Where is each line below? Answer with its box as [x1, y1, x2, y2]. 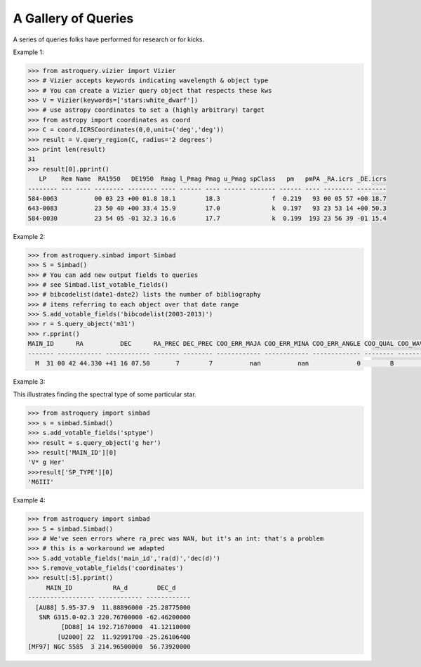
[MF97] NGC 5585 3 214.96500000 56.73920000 [27, 643, 191, 651]
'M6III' [27, 478, 54, 486]
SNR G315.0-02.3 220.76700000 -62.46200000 [39, 614, 191, 621]
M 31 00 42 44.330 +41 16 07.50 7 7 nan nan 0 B [35, 359, 394, 368]
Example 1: [13, 48, 44, 56]
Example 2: [13, 232, 46, 240]
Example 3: [13, 377, 46, 386]
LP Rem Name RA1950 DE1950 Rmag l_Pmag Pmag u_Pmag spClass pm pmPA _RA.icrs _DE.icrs [39, 175, 387, 183]
